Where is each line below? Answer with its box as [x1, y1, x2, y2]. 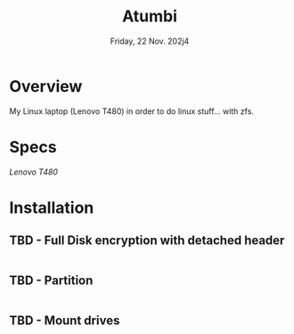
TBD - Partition [9, 273, 94, 289]
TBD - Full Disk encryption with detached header [9, 233, 285, 248]
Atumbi [121, 6, 178, 27]
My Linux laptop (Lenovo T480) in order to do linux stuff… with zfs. [9, 105, 254, 117]
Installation [9, 198, 94, 217]
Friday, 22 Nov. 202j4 [110, 36, 190, 46]
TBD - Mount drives [9, 313, 120, 328]
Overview [9, 76, 83, 96]
